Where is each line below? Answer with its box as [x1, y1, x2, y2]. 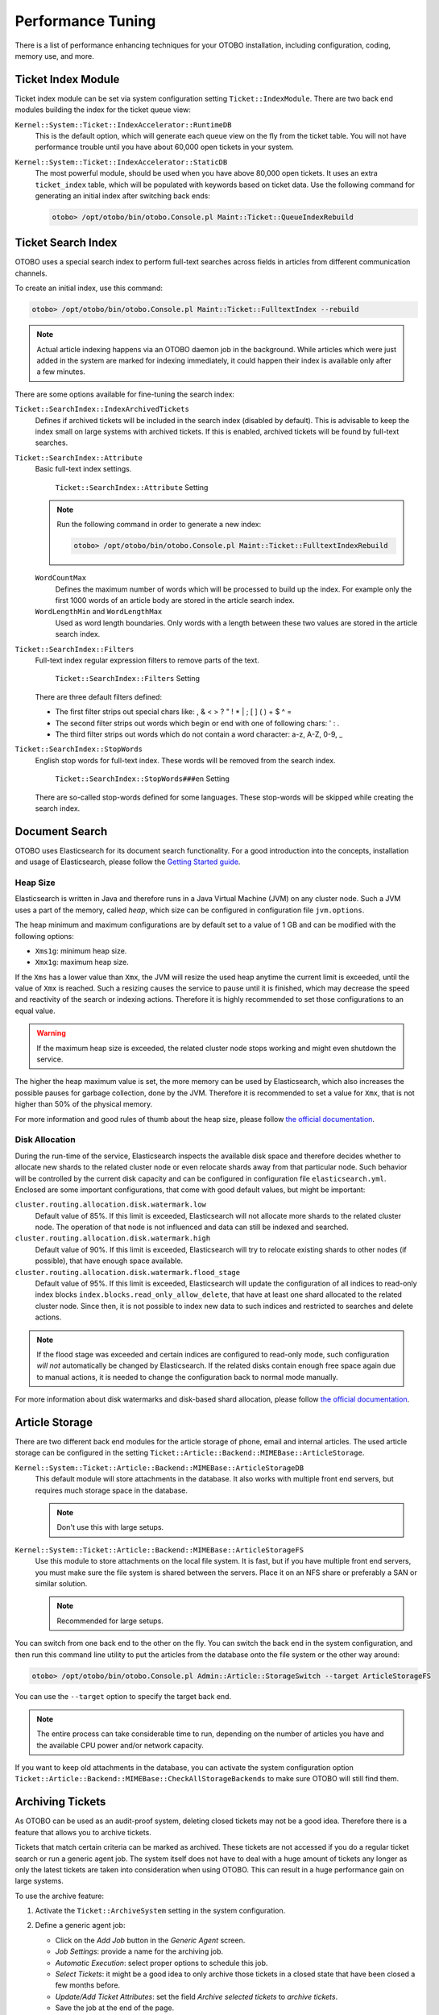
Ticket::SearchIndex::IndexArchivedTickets [14, 405, 189, 414]
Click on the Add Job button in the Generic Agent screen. [55, 1935, 246, 1945]
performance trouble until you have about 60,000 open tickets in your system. [35, 142, 294, 152]
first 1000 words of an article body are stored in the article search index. [55, 596, 296, 605]
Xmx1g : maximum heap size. [35, 958, 129, 967]
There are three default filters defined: [35, 692, 163, 701]
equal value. [14, 1006, 56, 1016]
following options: [14, 931, 74, 941]
